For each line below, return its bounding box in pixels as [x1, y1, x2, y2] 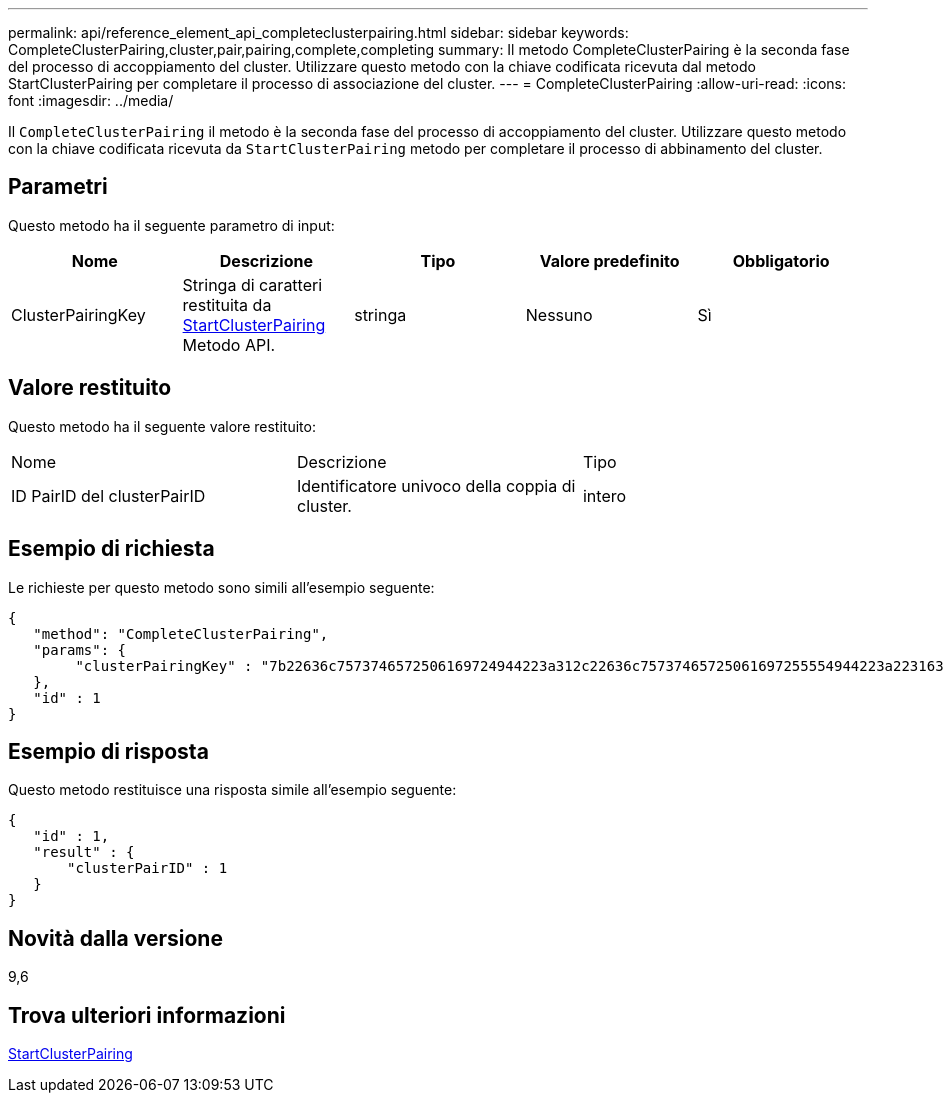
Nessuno [525, 304, 593, 325]
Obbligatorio [732, 250, 830, 271]
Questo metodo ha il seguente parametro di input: [8, 216, 335, 234]
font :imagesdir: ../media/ [8, 92, 174, 109]
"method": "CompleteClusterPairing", [33, 625, 329, 642]
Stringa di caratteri [182, 274, 323, 295]
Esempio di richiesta [8, 536, 215, 562]
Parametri [8, 174, 108, 200]
